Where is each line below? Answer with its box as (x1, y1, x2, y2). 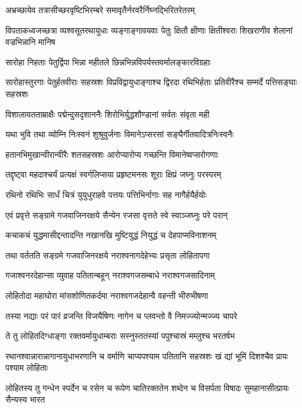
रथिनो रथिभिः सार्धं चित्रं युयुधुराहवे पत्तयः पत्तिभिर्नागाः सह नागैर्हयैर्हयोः (5, 188, 207, 200)
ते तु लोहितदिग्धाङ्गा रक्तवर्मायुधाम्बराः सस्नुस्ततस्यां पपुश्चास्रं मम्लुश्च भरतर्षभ (5, 329, 235, 342)
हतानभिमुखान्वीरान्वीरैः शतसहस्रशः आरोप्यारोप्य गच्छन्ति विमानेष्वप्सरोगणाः (5, 148, 219, 160)
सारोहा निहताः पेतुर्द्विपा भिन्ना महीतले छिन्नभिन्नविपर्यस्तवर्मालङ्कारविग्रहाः (5, 55, 212, 68)
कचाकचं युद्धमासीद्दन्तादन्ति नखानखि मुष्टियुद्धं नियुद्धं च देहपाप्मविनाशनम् (5, 229, 216, 241)
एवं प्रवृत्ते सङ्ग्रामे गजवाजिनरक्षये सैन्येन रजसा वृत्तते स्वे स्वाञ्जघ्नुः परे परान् (5, 208, 228, 221)
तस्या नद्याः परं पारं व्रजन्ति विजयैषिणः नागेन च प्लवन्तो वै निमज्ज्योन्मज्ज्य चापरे (5, 309, 237, 322)
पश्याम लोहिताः (5, 361, 49, 374)
